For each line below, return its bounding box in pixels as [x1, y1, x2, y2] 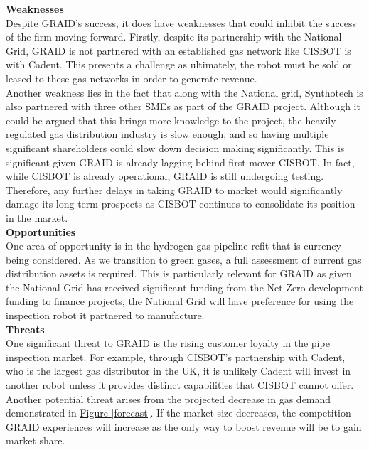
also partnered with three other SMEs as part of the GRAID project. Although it [6, 99, 360, 114]
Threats [6, 321, 45, 336]
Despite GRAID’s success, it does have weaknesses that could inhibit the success [6, 15, 357, 30]
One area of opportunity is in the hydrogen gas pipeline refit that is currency [6, 238, 341, 253]
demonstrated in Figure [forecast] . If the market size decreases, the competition [6, 405, 351, 420]
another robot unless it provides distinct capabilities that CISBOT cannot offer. [6, 377, 354, 392]
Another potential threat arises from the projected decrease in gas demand [6, 391, 331, 406]
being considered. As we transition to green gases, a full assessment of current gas [6, 252, 362, 267]
